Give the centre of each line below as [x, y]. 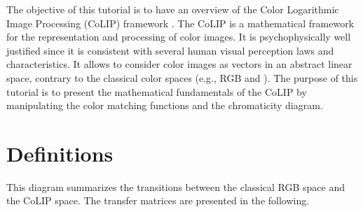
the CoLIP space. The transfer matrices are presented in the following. [158, 200]
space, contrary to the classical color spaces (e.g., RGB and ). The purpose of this [182, 77]
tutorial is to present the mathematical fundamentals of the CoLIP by [157, 91]
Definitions [60, 153]
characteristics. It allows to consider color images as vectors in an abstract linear [179, 64]
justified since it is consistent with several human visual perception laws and [170, 50]
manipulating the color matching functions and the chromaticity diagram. [165, 105]
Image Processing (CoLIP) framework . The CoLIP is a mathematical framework [180, 23]
